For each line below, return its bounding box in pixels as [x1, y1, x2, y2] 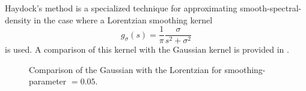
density [5, 13, 31, 26]
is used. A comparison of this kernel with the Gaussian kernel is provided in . [5, 43, 289, 56]
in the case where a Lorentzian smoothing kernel [34, 13, 213, 26]
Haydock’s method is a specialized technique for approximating [5, 2, 237, 14]
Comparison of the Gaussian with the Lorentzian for [29, 63, 222, 75]
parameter [29, 75, 67, 87]
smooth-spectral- [240, 2, 302, 14]
